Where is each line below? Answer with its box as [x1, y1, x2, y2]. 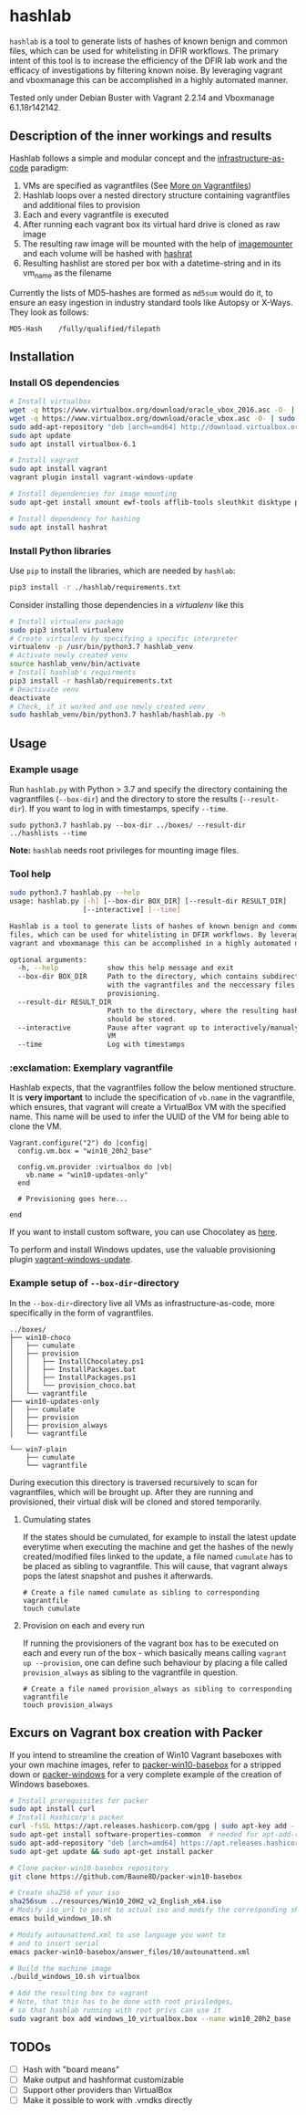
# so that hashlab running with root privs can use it [9, 2005, 222, 2016]
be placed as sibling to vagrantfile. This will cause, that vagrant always [22, 1560, 289, 1571]
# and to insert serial [9, 1939, 100, 1948]
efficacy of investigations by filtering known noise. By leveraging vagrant [9, 65, 283, 76]
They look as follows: [9, 307, 89, 318]
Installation [9, 349, 75, 364]
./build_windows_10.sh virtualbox [9, 1973, 141, 1982]
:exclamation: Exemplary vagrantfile [9, 1062, 173, 1074]
